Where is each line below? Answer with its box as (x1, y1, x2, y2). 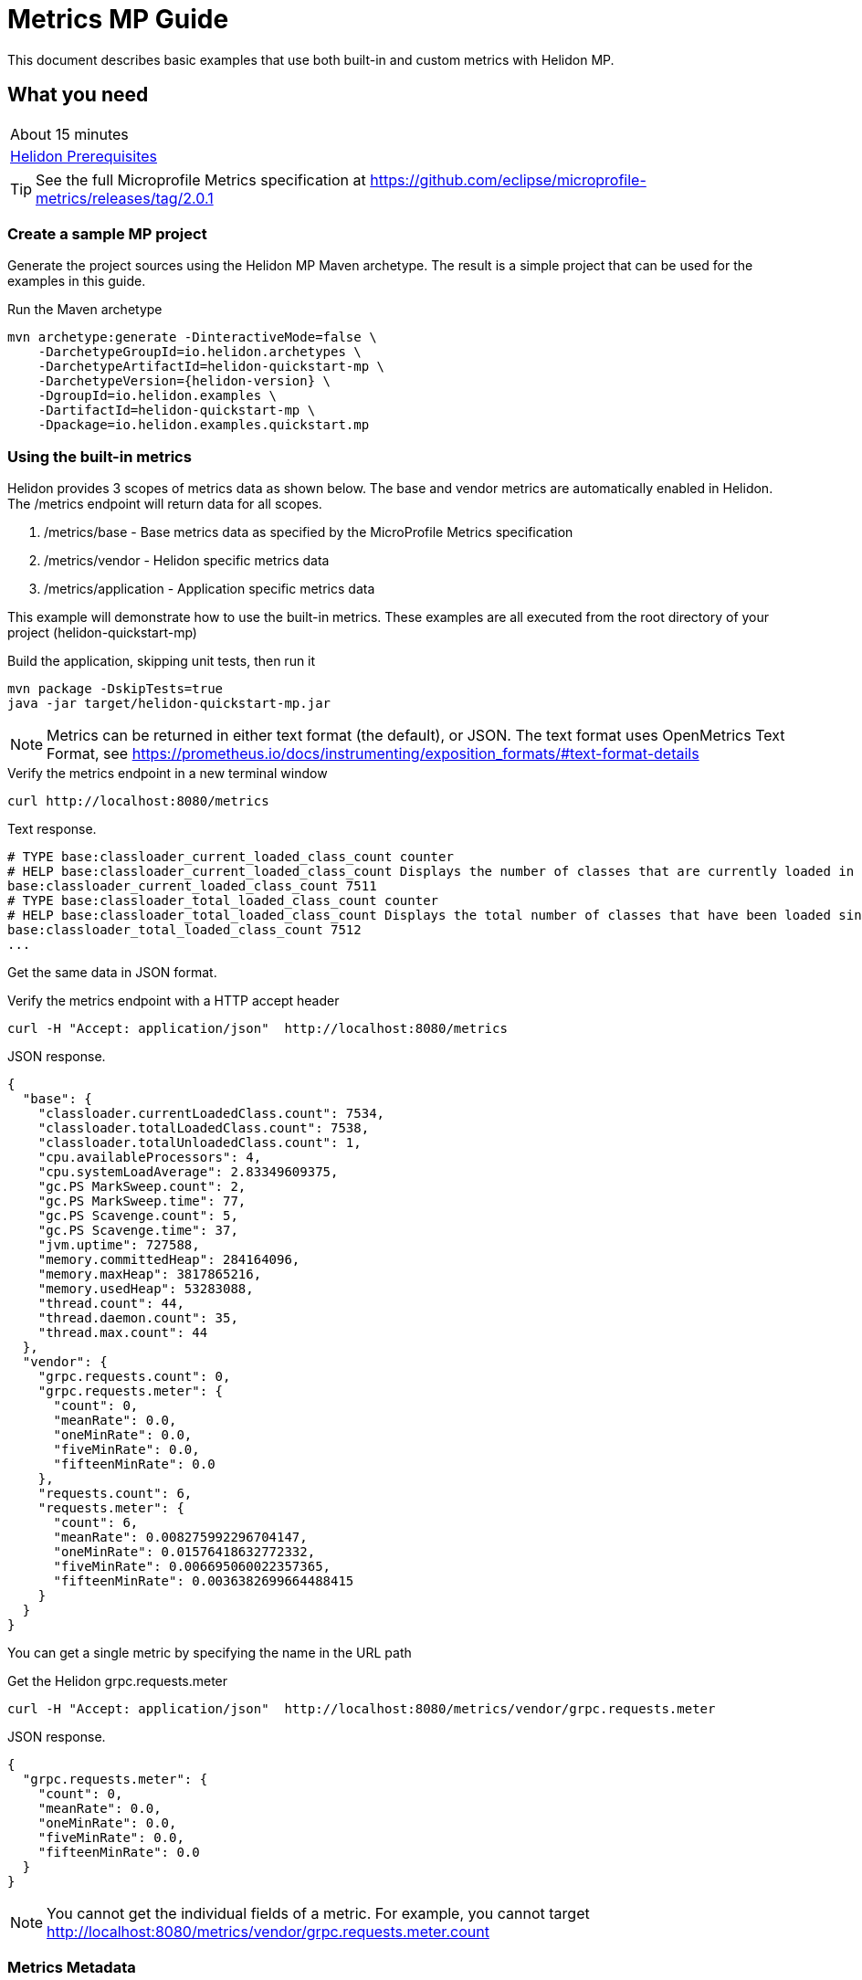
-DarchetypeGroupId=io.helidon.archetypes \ (37, 344, 362, 360)
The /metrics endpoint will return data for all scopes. (7, 496, 322, 512)
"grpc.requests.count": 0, (37, 1369, 231, 1385)
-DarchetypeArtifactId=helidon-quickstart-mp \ (37, 359, 385, 374)
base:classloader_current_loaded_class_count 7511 (7, 879, 377, 894)
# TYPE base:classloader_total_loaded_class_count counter (7, 893, 439, 909)
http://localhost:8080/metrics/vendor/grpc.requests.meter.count (47, 1922, 489, 1942)
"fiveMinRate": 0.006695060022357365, (53, 1559, 331, 1575)
